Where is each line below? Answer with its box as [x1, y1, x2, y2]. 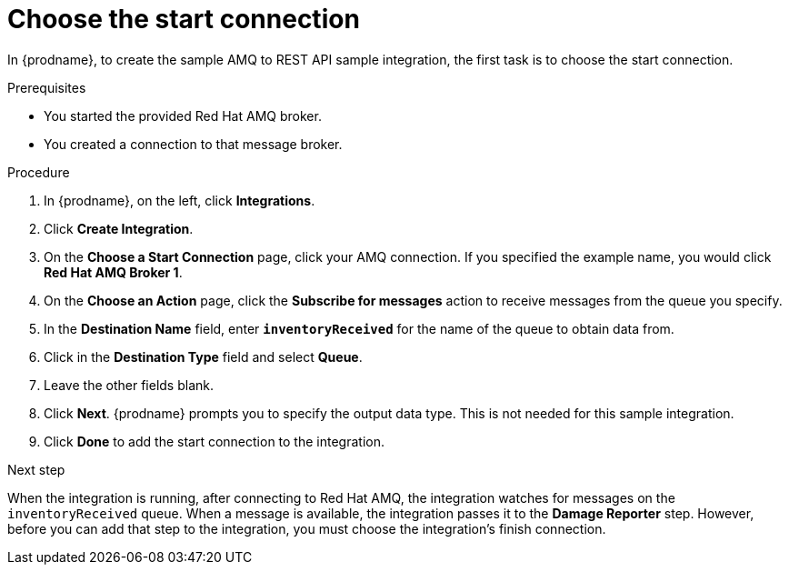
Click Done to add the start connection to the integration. [44, 433, 385, 449]
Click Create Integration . [44, 220, 194, 236]
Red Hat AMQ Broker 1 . [44, 264, 183, 280]
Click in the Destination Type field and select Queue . [44, 348, 363, 365]
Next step [7, 461, 65, 477]
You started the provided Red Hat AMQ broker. [44, 107, 322, 124]
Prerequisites [7, 79, 86, 95]
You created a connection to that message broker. [44, 135, 343, 152]
